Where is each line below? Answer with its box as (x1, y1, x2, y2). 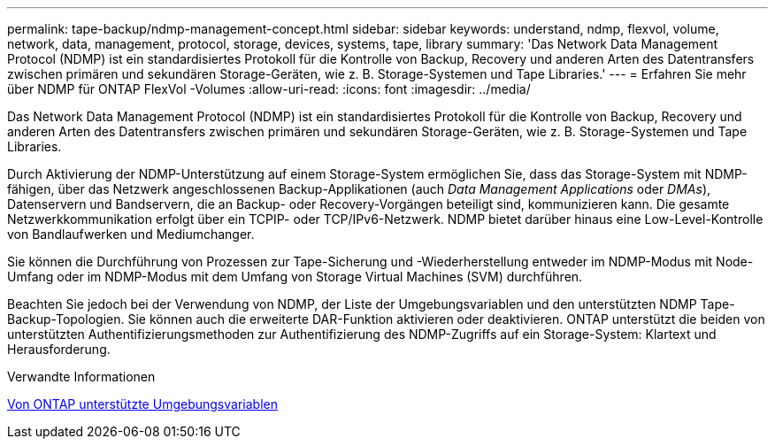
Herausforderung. (7, 342, 111, 357)
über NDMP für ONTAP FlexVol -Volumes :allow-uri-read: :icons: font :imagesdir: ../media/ (7, 81, 531, 96)
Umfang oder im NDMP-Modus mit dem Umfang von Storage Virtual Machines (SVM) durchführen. (7, 269, 583, 284)
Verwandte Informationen (7, 369, 156, 384)
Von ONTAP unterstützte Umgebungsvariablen (7, 396, 278, 411)
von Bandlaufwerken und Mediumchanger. (7, 227, 255, 242)
